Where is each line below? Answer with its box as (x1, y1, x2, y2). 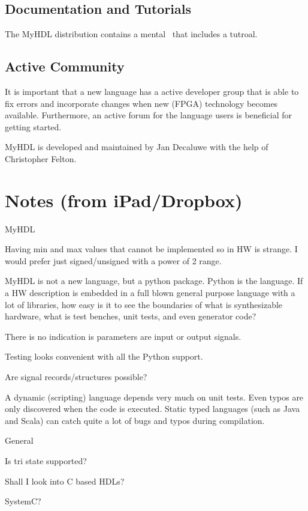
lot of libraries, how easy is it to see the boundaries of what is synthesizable (5, 298, 283, 310)
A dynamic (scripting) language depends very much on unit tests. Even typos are (5, 390, 304, 403)
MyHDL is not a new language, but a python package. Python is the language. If (5, 274, 303, 287)
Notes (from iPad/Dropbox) (5, 187, 243, 212)
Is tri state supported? (5, 455, 87, 467)
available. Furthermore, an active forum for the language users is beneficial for (5, 109, 292, 121)
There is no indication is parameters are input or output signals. (5, 330, 241, 342)
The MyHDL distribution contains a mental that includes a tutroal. (5, 28, 258, 40)
